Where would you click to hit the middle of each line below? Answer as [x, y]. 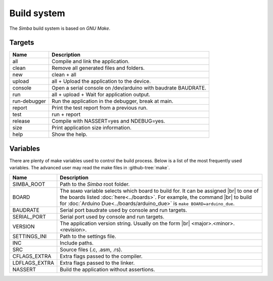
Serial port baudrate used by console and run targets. [123, 210]
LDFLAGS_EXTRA [33, 263]
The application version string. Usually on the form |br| [125, 223]
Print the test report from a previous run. [100, 108]
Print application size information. [91, 128]
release [21, 121]
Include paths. [77, 243]
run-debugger [29, 101]
